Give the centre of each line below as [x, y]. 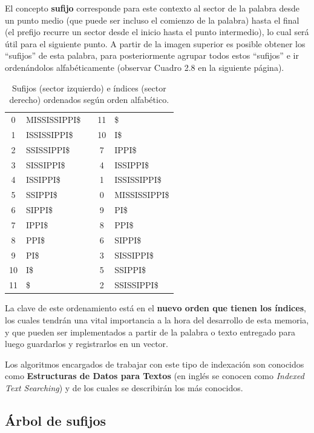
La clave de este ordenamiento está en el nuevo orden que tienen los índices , [155, 308]
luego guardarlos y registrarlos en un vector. [87, 344]
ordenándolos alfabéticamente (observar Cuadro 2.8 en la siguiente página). [145, 67]
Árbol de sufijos [55, 420]
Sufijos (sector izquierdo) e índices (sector [89, 88]
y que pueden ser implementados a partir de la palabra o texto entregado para [150, 332]
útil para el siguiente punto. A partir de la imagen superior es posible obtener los [155, 43]
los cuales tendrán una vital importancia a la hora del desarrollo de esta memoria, [157, 319]
